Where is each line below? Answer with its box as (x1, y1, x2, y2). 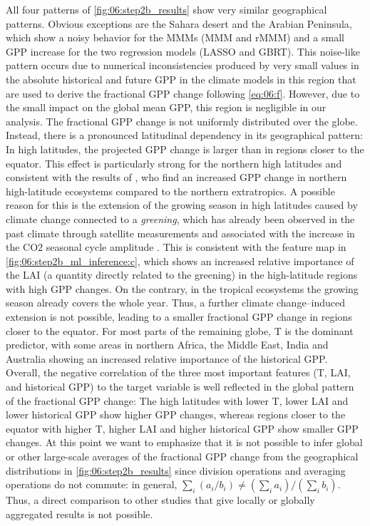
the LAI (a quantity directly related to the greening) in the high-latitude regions (6, 267, 358, 282)
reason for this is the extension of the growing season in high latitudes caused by (6, 197, 358, 212)
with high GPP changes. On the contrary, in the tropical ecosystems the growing (6, 281, 359, 296)
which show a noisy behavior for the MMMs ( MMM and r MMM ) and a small (6, 30, 344, 45)
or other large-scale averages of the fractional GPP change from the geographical (6, 449, 359, 463)
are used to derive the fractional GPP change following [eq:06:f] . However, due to (6, 86, 360, 100)
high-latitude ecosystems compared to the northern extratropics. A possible (6, 183, 335, 198)
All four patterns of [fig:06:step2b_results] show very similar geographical (6, 2, 327, 16)
